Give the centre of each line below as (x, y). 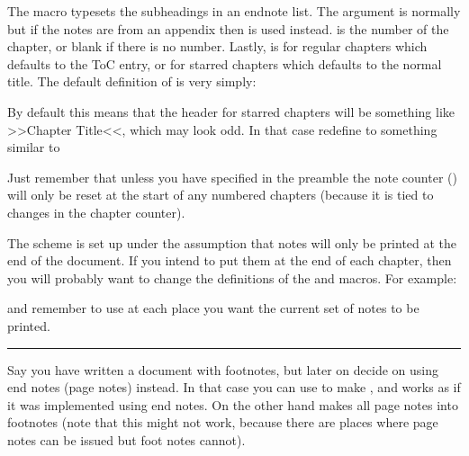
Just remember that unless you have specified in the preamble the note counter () (232, 177)
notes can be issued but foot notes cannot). (126, 439)
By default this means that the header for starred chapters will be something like (231, 111)
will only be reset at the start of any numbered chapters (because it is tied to (221, 195)
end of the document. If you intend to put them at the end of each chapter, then (230, 260)
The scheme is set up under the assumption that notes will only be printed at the (232, 242)
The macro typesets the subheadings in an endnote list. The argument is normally (234, 11)
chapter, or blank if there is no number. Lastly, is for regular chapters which (217, 46)
